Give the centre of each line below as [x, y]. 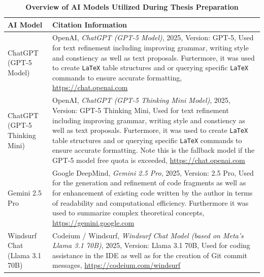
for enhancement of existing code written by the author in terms [153, 193]
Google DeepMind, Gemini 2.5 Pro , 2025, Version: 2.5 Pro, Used [153, 172]
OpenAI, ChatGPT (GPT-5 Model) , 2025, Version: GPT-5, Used [153, 37]
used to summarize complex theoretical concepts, [128, 213]
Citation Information [90, 24]
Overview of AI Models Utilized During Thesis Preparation [132, 7]
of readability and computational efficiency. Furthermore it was [151, 202]
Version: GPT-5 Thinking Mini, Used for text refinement [141, 110]
